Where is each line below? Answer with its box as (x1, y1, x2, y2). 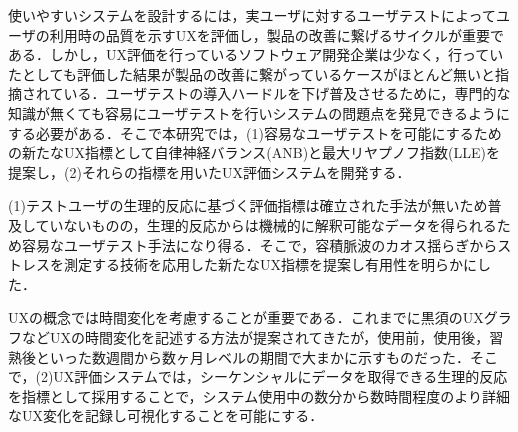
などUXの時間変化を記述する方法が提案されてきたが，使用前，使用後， (21, 326, 490, 347)
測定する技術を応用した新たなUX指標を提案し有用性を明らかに (63, 254, 477, 275)
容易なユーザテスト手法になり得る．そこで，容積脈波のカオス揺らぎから (21, 234, 498, 255)
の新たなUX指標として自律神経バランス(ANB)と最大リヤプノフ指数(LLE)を (8, 142, 501, 163)
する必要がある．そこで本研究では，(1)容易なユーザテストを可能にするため (8, 122, 502, 143)
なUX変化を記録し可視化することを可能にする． (8, 405, 324, 426)
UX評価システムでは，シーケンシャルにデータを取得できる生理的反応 (53, 366, 508, 387)
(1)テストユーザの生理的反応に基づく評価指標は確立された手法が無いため (8, 195, 488, 216)
